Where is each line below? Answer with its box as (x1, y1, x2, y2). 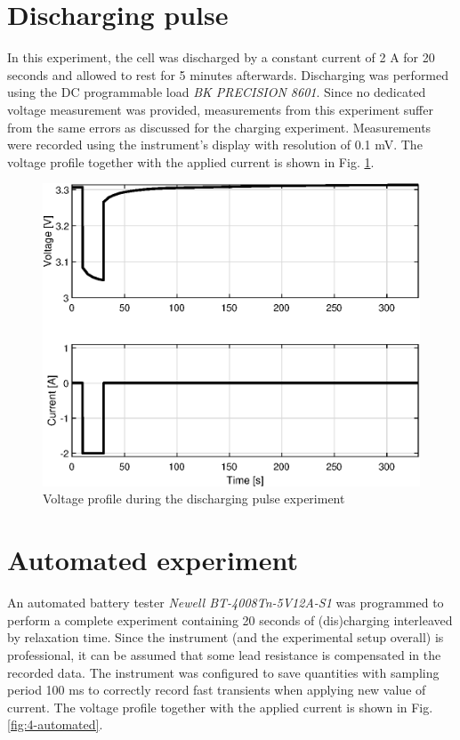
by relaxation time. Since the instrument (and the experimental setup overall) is (7, 628, 444, 647)
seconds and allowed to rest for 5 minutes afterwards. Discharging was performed (7, 65, 449, 84)
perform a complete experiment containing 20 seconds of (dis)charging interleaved (7, 610, 453, 629)
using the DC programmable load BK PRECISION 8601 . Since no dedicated (7, 83, 426, 101)
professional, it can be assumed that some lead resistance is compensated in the (7, 645, 441, 664)
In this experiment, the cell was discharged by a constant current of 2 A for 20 (7, 48, 435, 67)
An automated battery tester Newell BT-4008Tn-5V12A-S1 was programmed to (7, 593, 444, 612)
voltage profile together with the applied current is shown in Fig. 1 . (7, 152, 375, 171)
